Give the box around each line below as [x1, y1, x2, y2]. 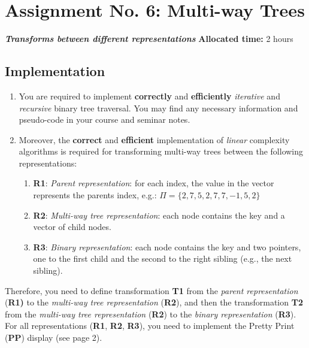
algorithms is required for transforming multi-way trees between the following [19, 145, 304, 158]
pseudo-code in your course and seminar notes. [19, 113, 190, 126]
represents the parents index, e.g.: [33, 189, 157, 201]
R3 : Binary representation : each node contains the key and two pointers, [33, 240, 301, 253]
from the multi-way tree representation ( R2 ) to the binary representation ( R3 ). [5, 307, 296, 320]
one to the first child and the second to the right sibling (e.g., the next [33, 252, 292, 265]
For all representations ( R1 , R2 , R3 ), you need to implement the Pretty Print [5, 319, 295, 332]
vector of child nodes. [33, 220, 111, 233]
